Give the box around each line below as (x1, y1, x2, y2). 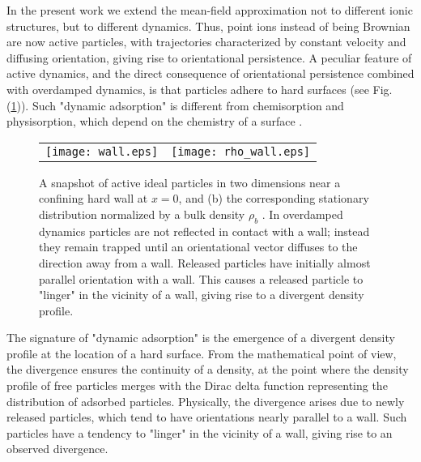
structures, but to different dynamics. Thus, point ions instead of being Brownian (6, 17, 410, 34)
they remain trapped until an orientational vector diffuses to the (39, 238, 358, 255)
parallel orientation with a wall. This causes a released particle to (39, 270, 364, 287)
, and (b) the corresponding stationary (178, 190, 369, 207)
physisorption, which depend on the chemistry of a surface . (6, 113, 303, 130)
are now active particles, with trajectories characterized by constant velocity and (6, 33, 406, 50)
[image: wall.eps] (45, 144, 159, 158)
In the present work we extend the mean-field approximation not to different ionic (6, 2, 413, 18)
